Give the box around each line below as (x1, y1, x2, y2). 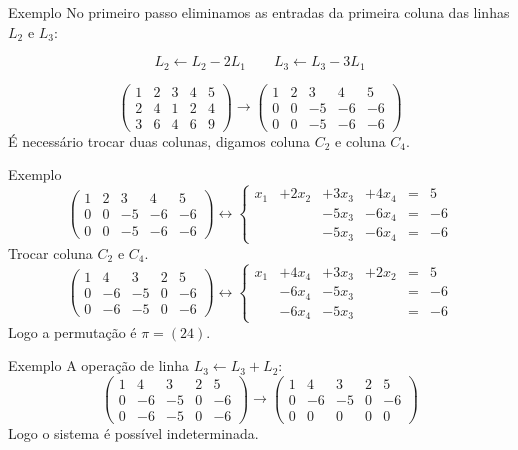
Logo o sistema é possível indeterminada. (8, 422, 259, 443)
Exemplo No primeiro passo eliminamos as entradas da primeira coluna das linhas (8, 2, 510, 22)
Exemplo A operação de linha (8, 355, 190, 376)
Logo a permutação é (8, 321, 137, 342)
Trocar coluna (8, 242, 93, 263)
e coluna (335, 130, 386, 151)
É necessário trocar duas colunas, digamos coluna (8, 130, 311, 151)
